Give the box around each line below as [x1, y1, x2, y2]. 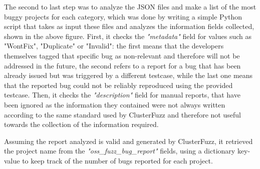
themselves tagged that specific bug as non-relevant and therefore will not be [4, 50, 240, 60]
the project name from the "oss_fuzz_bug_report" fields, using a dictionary [4, 145, 235, 156]
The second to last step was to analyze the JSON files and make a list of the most [4, 1, 256, 11]
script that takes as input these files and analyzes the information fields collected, [4, 21, 254, 31]
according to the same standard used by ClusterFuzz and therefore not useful [4, 109, 241, 119]
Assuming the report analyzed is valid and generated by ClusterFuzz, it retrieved [4, 135, 253, 146]
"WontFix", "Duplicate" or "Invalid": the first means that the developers [4, 40, 224, 51]
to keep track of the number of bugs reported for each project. [22, 155, 213, 165]
